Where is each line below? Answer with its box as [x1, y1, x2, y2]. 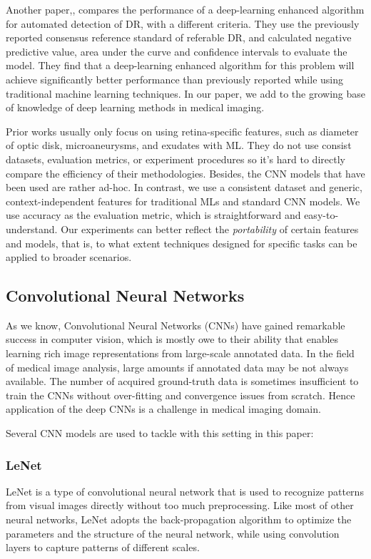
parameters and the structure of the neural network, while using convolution [6, 525, 340, 540]
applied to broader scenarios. [6, 250, 132, 265]
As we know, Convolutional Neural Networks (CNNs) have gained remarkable [6, 317, 345, 332]
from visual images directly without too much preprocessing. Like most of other [6, 498, 354, 513]
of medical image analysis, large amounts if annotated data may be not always [6, 359, 349, 374]
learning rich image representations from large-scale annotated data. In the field [6, 346, 355, 361]
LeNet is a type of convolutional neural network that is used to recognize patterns [6, 483, 364, 498]
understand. [6, 221, 58, 236]
